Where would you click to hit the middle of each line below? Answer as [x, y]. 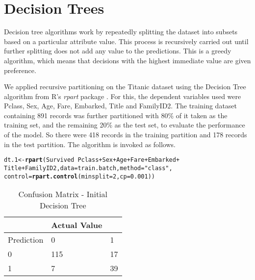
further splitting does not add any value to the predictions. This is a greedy [118, 51]
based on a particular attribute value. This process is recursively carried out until [126, 41]
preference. [20, 70]
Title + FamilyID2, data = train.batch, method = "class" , [88, 168]
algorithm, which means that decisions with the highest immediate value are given [127, 60]
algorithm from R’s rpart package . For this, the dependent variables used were [123, 96]
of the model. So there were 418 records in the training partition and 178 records [126, 135]
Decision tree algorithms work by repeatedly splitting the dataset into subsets [121, 32]
